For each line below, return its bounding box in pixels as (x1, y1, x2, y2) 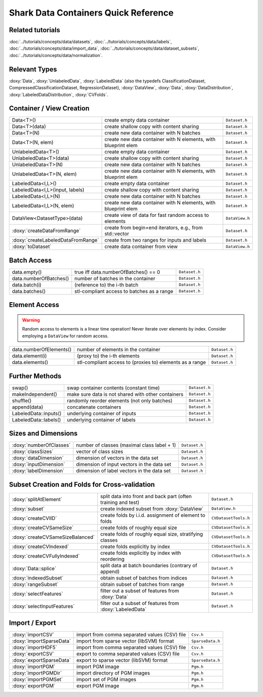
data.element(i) (12, 352, 47, 359)
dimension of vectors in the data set (75, 455, 159, 462)
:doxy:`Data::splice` (12, 565, 56, 572)
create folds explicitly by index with (100, 549, 181, 556)
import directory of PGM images (76, 670, 150, 677)
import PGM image (76, 663, 119, 670)
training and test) (100, 499, 140, 505)
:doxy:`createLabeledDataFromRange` (12, 237, 99, 244)
